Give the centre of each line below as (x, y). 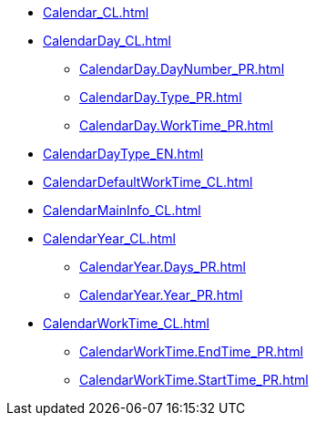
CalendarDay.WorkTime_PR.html (176, 125)
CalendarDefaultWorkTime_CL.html (148, 182)
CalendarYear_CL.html (109, 238)
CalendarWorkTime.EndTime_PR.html (191, 351)
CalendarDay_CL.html (107, 41)
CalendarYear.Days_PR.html (163, 267)
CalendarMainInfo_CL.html (122, 210)
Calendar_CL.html (96, 12)
